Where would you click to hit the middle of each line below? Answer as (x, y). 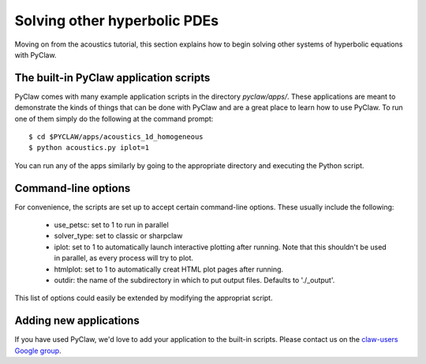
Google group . (38, 351)
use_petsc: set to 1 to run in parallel (111, 225)
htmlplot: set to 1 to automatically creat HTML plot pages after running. (169, 269)
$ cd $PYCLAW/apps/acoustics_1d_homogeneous (116, 137)
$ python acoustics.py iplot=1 (89, 148)
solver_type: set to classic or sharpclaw (118, 236)
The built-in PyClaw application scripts (112, 78)
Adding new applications (77, 321)
